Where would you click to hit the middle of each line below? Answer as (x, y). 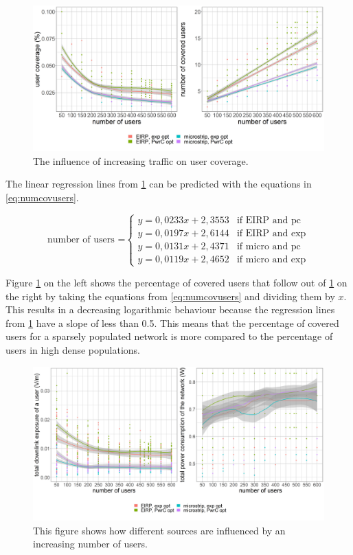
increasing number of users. (90, 544)
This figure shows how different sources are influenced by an (159, 530)
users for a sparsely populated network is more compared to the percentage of (169, 336)
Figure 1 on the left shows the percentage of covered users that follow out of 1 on (176, 282)
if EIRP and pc (269, 220)
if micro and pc (269, 246)
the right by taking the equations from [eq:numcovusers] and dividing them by (170, 296)
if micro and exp (271, 259)
